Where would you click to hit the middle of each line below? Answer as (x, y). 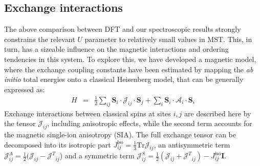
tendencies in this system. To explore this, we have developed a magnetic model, (130, 59)
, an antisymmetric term (192, 144)
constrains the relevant (40, 39)
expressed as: (25, 89)
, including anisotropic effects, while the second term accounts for (150, 123)
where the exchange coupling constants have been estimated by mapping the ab (129, 69)
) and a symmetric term (97, 155)
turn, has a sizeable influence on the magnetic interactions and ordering (116, 49)
